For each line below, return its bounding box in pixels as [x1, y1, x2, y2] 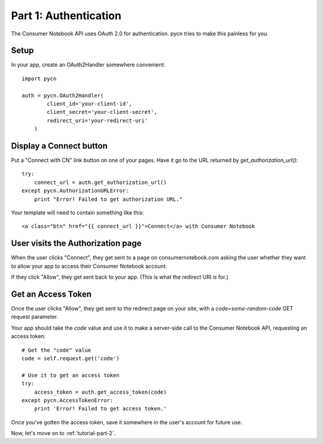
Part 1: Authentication [11, 9, 122, 22]
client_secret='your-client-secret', [47, 108, 158, 116]
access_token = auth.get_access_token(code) [33, 388, 167, 395]
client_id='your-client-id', [47, 101, 133, 107]
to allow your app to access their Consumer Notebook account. [11, 262, 167, 270]
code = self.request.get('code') [22, 355, 120, 362]
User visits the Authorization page [11, 238, 142, 249]
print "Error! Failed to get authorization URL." [33, 195, 182, 203]
